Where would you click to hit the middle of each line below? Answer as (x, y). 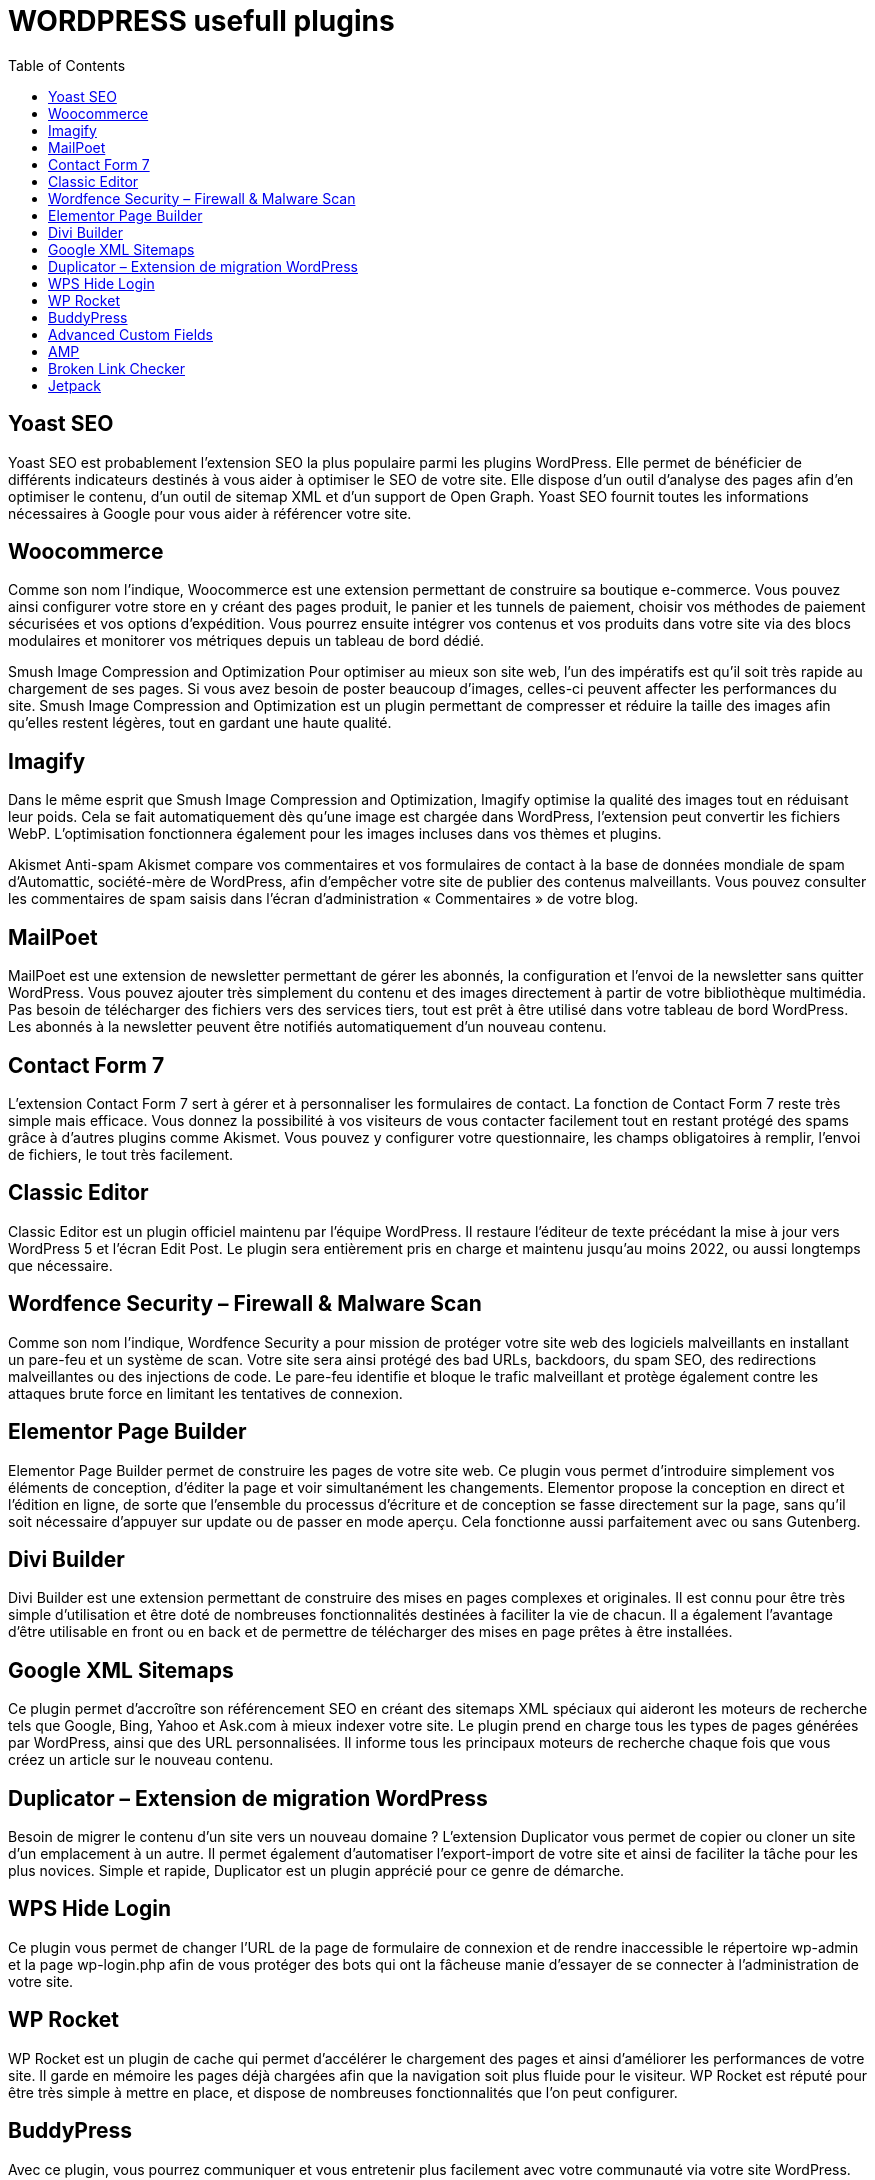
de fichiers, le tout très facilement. (121, 1154)
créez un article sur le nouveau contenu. (141, 1760)
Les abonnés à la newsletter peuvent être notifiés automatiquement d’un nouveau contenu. (307, 1027)
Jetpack (74, 385)
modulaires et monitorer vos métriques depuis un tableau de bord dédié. (246, 641)
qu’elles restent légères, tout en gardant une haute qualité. (200, 723)
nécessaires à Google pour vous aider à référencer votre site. (210, 513)
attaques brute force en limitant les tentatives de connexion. (205, 1393)
